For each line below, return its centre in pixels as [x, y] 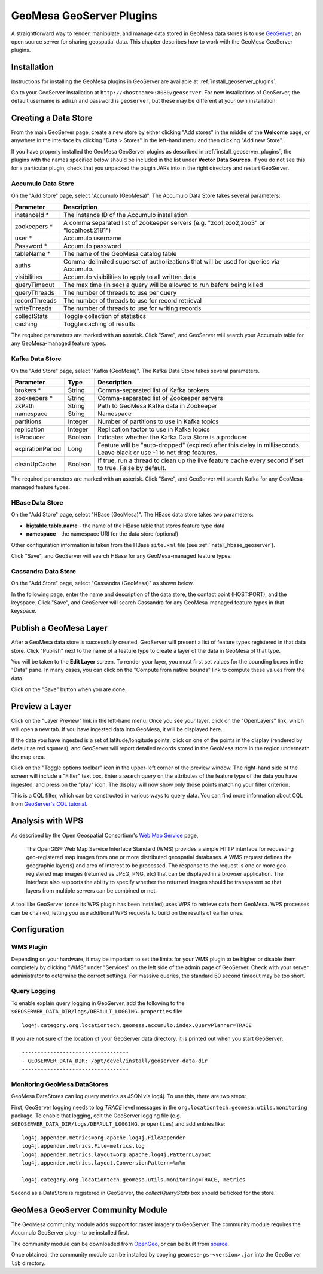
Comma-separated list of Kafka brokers [153, 390]
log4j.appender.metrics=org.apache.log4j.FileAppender [104, 1138]
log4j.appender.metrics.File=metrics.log [83, 1146]
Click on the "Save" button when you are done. [69, 689]
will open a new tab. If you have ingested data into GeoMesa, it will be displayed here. [117, 729]
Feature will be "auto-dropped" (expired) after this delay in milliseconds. [199, 445]
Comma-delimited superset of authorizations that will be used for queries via [171, 262]
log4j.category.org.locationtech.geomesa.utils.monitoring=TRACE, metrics [134, 1180]
